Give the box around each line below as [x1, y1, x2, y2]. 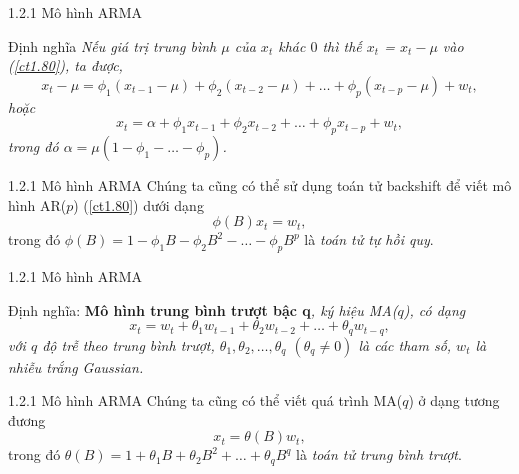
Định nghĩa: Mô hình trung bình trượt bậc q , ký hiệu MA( [8, 299, 398, 320]
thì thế [322, 35, 362, 56]
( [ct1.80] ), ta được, [8, 55, 123, 76]
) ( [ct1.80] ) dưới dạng [73, 194, 204, 215]
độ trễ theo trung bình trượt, [42, 334, 215, 355]
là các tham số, [358, 334, 452, 355]
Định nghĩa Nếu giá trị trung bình [8, 35, 217, 56]
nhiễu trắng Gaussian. [8, 356, 144, 377]
